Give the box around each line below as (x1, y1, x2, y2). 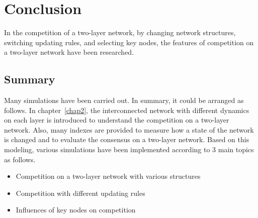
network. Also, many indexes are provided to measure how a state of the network (4, 124, 254, 135)
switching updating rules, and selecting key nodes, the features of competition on (4, 37, 254, 47)
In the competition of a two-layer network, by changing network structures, (4, 27, 236, 38)
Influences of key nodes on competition (16, 204, 136, 215)
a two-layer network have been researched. (4, 47, 134, 57)
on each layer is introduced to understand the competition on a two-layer (4, 115, 229, 125)
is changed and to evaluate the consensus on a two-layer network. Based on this (4, 134, 249, 145)
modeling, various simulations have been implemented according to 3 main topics (4, 144, 254, 155)
